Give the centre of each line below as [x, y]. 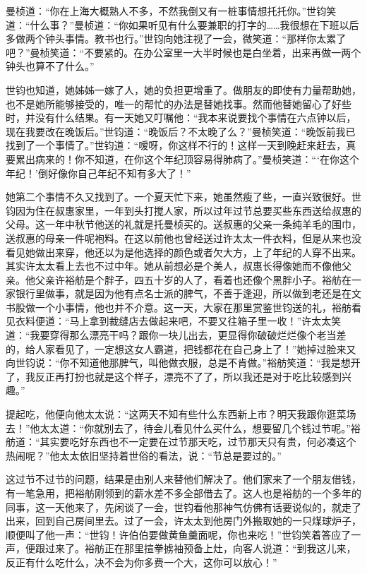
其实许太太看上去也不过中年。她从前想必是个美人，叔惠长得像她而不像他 [174, 266]
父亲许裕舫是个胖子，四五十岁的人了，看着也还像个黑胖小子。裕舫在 [193, 279]
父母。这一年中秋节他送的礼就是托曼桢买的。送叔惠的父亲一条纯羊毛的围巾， [183, 224]
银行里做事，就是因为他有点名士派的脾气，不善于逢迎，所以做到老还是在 [183, 293]
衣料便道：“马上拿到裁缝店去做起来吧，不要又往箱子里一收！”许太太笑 [178, 321]
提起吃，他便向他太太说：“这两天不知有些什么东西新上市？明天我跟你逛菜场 [181, 414]
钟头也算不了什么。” [50, 66]
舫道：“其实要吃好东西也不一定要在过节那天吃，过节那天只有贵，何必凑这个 [181, 442]
